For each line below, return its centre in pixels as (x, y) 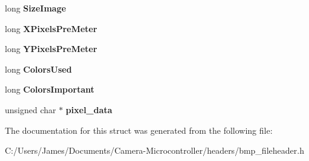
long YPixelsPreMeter (51, 49)
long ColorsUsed (38, 69)
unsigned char (31, 109)
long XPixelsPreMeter (51, 28)
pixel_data (89, 109)
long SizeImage (36, 8)
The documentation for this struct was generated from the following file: (139, 130)
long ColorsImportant (50, 89)
